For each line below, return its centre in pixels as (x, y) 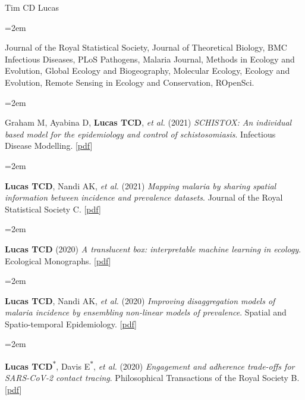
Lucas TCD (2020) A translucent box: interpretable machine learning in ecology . (153, 249)
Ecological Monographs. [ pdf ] (58, 260)
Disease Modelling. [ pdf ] (49, 146)
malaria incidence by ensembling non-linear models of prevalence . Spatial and (146, 312)
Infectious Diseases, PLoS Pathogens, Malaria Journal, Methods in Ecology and (150, 59)
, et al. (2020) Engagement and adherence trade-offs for (194, 366)
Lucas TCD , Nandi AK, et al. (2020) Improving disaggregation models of (140, 300)
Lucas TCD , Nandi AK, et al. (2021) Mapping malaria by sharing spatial (141, 185)
